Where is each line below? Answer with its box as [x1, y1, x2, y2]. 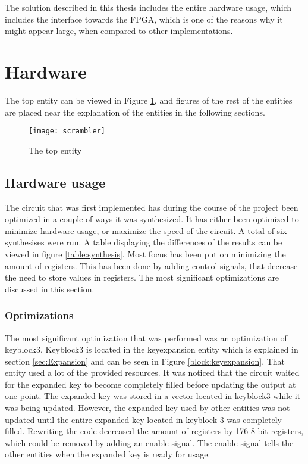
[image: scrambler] [29, 127, 105, 136]
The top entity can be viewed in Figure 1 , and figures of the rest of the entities [5, 94, 293, 106]
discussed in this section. [5, 282, 95, 295]
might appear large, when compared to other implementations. [5, 24, 233, 37]
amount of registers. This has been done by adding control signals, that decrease [5, 259, 298, 272]
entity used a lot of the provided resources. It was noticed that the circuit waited [5, 366, 300, 379]
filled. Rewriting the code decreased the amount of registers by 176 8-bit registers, [5, 425, 304, 437]
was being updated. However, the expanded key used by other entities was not [5, 401, 290, 414]
